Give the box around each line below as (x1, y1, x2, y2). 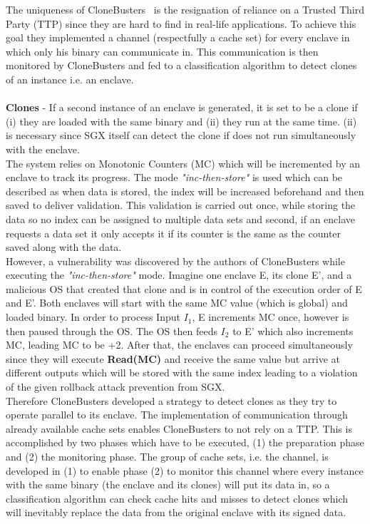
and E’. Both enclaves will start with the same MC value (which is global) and (6, 295, 348, 310)
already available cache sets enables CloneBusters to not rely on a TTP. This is (6, 421, 352, 436)
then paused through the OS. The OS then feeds (6, 323, 217, 338)
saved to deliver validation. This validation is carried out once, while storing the (6, 197, 356, 212)
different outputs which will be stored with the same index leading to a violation (6, 365, 358, 380)
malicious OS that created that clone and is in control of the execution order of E (6, 281, 362, 296)
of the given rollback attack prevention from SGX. (6, 379, 225, 394)
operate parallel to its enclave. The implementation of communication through (6, 407, 348, 422)
